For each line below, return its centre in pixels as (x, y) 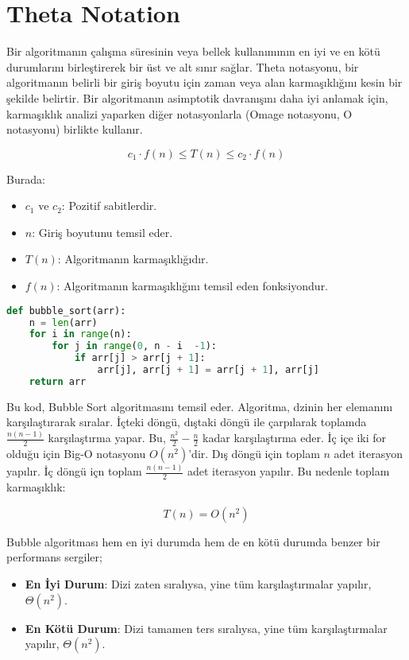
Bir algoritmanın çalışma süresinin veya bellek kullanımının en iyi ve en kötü (193, 51)
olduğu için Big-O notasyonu (76, 454)
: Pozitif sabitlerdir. (109, 206)
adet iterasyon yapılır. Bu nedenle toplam (288, 471)
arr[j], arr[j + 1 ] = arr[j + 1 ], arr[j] (208, 370)
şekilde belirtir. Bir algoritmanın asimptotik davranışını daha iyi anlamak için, (197, 97)
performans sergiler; (54, 557)
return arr (58, 381)
